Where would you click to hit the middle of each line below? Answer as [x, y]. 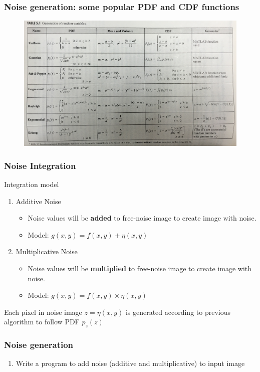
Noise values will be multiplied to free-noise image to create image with [140, 268]
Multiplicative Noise [47, 251]
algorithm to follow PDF [42, 322]
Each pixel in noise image [43, 312]
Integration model [32, 184]
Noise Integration [40, 165]
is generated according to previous [178, 312]
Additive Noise [38, 201]
